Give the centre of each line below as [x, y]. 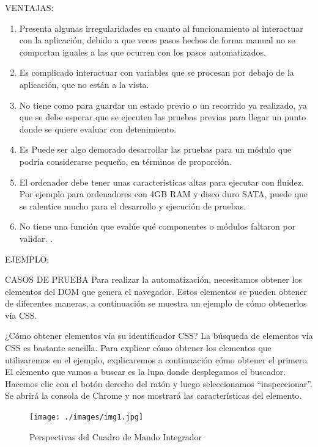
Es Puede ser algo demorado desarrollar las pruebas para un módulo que [155, 149]
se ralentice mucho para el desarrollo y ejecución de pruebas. [133, 205]
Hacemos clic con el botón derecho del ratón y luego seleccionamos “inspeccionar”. [159, 383]
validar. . [36, 238]
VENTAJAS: [29, 7]
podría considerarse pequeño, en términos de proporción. [125, 161]
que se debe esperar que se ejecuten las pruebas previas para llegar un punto [163, 117]
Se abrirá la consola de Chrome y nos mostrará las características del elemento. [153, 395]
